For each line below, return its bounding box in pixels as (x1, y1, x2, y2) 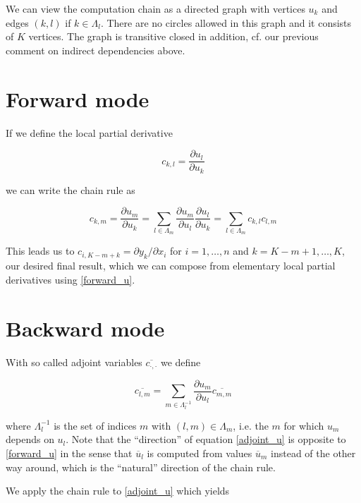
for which (283, 418, 324, 432)
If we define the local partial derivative (6, 125, 173, 140)
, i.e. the (233, 418, 269, 432)
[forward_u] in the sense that (6, 445, 133, 460)
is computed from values (147, 445, 252, 460)
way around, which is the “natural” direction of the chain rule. (6, 459, 276, 474)
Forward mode (6, 84, 149, 113)
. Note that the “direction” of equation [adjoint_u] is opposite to (66, 432, 346, 447)
